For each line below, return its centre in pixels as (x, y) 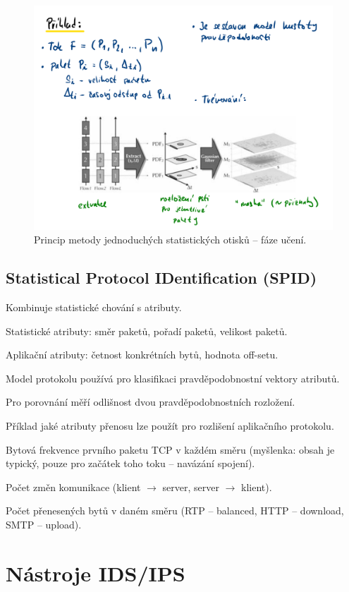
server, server (191, 487)
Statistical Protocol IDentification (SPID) (161, 278)
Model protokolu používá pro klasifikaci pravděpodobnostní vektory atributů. (173, 378)
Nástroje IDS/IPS (96, 573)
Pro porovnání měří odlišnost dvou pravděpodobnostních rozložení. (151, 402)
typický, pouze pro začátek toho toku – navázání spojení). (130, 463)
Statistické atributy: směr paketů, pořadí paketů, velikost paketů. (147, 331)
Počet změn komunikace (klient (73, 487)
